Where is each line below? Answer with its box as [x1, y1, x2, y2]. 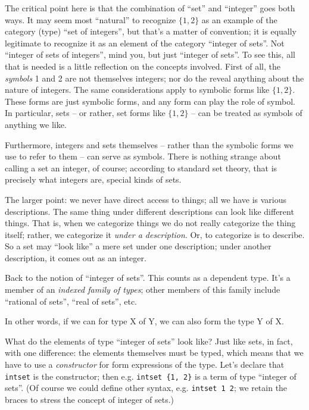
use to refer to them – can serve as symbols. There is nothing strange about [5, 150, 281, 162]
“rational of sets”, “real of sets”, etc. [5, 295, 138, 307]
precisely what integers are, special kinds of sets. [5, 173, 182, 186]
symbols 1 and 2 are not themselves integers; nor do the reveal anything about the [5, 71, 304, 84]
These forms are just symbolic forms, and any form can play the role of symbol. [5, 95, 295, 107]
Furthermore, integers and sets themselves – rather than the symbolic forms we [5, 138, 294, 151]
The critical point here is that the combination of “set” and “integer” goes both [5, 2, 295, 14]
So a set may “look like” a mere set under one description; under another [5, 240, 271, 252]
